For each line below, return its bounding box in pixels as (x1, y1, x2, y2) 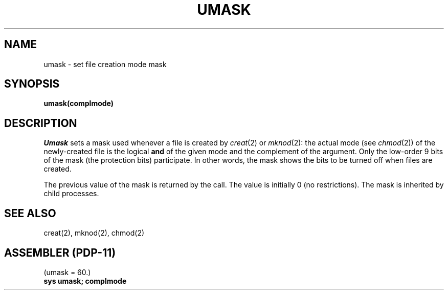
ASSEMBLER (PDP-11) (4, 246, 116, 259)
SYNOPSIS (4, 77, 60, 91)
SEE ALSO (4, 206, 56, 220)
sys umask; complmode (43, 276, 127, 285)
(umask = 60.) (43, 267, 91, 277)
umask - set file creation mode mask (43, 59, 167, 69)
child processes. (43, 189, 99, 198)
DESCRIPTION (4, 116, 77, 130)
